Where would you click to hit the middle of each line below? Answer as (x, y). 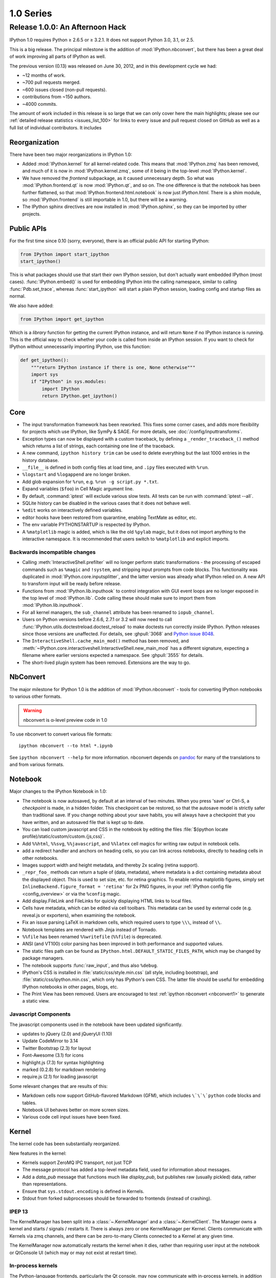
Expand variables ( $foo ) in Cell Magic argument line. (78, 489)
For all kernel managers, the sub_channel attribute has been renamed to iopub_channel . (118, 612)
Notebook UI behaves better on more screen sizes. (76, 1110)
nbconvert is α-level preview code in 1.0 (65, 720)
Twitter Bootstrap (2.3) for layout (57, 1048)
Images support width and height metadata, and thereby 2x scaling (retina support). (111, 865)
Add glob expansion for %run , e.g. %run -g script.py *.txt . (90, 482)
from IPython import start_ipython (65, 254)
